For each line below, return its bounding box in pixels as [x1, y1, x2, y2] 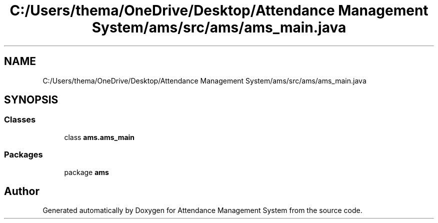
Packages [4, 149, 43, 160]
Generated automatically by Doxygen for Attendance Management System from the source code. [42, 206, 362, 215]
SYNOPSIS [4, 93, 58, 106]
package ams [64, 167, 109, 176]
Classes [4, 114, 36, 125]
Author [4, 184, 39, 197]
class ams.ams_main [64, 132, 135, 141]
